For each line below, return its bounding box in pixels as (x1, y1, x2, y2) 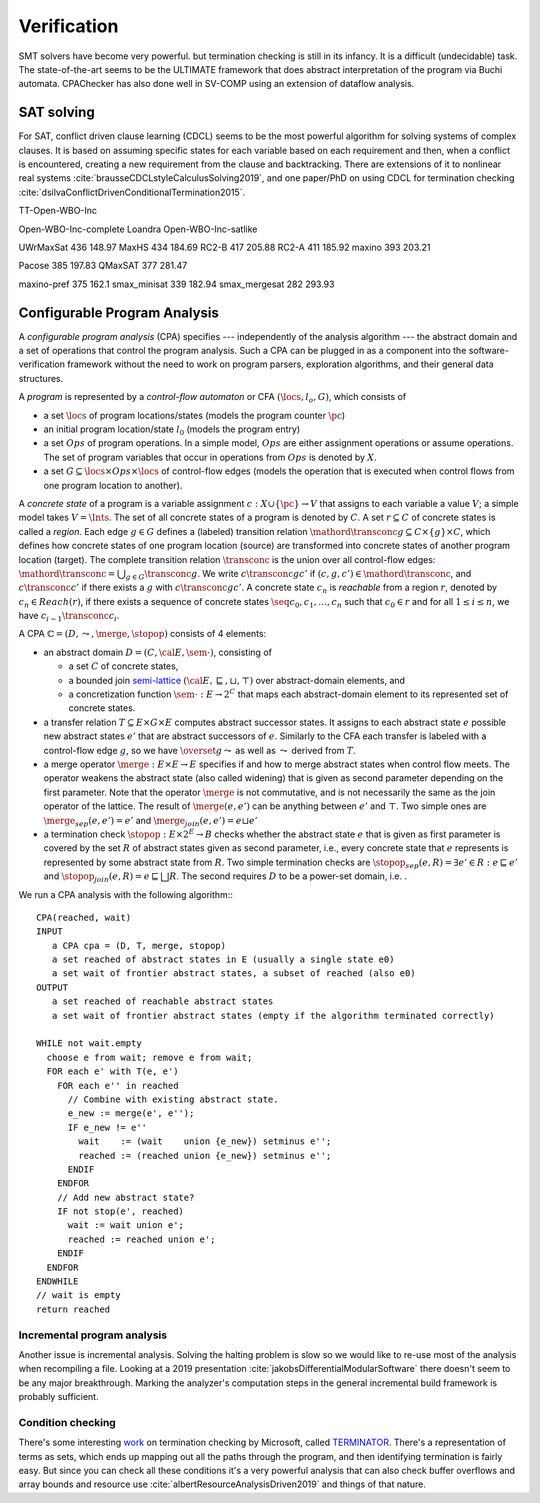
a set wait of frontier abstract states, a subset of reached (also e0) (51, 968, 416, 979)
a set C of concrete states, (68, 660, 179, 672)
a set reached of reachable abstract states (51, 996, 274, 1007)
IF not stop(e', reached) (56, 1206, 185, 1217)
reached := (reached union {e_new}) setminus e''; (78, 1150, 332, 1161)
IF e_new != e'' (67, 1121, 148, 1133)
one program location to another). (43, 479, 183, 491)
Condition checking (18, 1415, 117, 1429)
